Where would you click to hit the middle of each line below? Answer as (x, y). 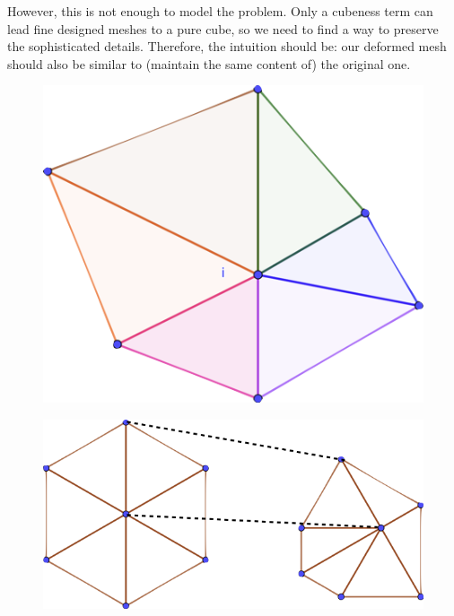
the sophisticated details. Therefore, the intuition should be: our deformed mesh (227, 46)
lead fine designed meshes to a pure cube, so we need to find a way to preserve (223, 28)
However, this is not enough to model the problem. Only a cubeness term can (220, 11)
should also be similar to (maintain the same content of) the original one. (209, 63)
